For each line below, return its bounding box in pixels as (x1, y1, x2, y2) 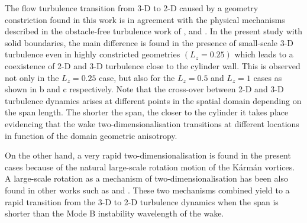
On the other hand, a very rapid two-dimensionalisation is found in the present (5, 149, 291, 161)
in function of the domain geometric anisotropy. (5, 129, 177, 141)
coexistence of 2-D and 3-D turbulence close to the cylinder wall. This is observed (5, 59, 300, 72)
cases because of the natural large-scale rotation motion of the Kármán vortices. (5, 160, 295, 173)
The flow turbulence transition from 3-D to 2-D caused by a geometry (5, 2, 258, 14)
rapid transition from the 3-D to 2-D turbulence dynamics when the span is (5, 195, 279, 208)
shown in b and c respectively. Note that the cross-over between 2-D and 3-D (5, 83, 284, 95)
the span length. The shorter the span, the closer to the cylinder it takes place (5, 106, 289, 118)
